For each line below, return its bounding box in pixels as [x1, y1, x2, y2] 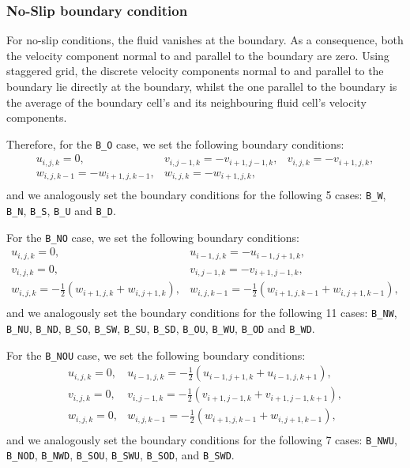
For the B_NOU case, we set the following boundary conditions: [6, 346, 306, 363]
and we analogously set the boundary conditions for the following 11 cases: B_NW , [6, 304, 397, 321]
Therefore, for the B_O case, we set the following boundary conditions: [6, 135, 344, 152]
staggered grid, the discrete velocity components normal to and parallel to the [6, 62, 384, 79]
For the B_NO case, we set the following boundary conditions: [6, 228, 299, 245]
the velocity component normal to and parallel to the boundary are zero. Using [6, 47, 389, 63]
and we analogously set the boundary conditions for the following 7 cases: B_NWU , [6, 431, 397, 447]
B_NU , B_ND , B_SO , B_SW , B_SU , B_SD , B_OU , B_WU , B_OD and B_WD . [6, 320, 315, 337]
